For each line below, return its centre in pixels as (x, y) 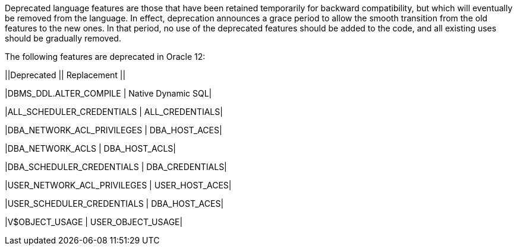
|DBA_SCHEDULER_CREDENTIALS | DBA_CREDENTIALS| (116, 167)
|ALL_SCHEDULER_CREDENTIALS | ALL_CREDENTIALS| (114, 112)
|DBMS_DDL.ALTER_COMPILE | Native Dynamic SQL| (108, 93)
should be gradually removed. (63, 38)
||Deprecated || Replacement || (65, 75)
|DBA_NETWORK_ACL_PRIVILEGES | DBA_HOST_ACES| (114, 130)
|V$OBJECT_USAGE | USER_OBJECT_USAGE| (94, 222)
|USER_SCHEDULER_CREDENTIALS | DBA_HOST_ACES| (114, 203)
